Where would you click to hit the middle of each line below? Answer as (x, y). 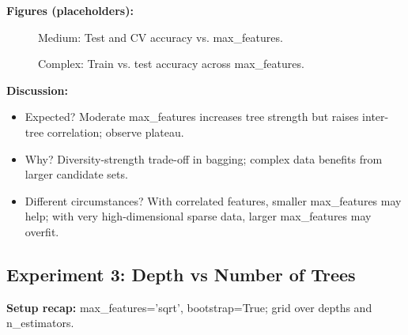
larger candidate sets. (76, 174)
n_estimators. (40, 323)
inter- (376, 117)
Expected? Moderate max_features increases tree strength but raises (192, 117)
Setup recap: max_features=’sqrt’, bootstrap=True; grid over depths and (189, 307)
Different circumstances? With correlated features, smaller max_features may (213, 200)
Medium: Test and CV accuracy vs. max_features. (161, 37)
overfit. (42, 231)
